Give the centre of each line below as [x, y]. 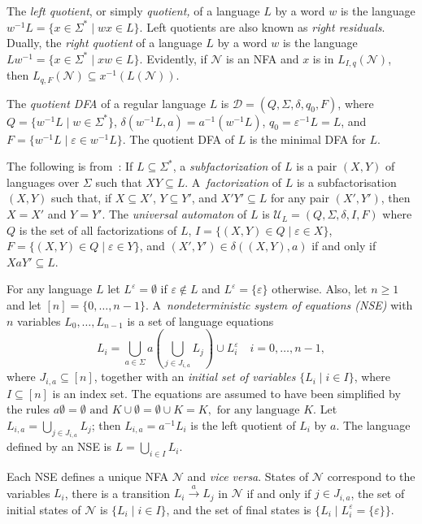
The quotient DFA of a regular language [106, 103]
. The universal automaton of [174, 214]
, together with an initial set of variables [195, 377]
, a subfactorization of [227, 166]
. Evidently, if [173, 58]
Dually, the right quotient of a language [104, 43]
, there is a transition [117, 493]
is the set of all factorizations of [98, 230]
